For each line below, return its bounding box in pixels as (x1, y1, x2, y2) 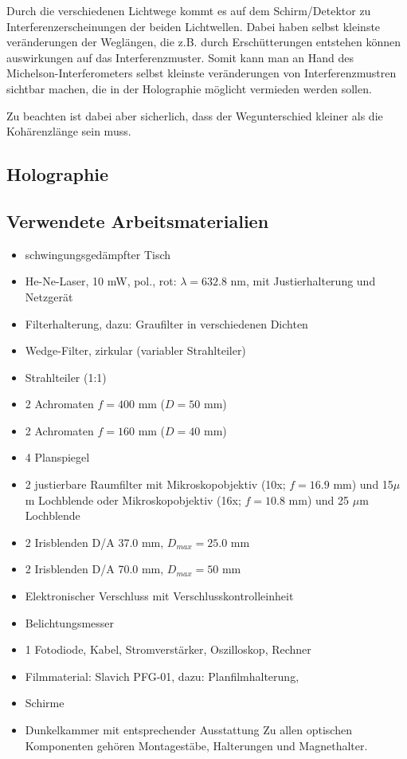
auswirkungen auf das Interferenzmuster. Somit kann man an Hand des (6, 49, 354, 65)
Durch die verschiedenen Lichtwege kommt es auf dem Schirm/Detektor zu (6, 2, 371, 18)
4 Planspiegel (25, 449, 90, 466)
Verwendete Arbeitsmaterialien (6, 208, 269, 233)
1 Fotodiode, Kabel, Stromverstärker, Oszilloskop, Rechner (25, 641, 311, 658)
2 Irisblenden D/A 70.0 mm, (25, 560, 164, 577)
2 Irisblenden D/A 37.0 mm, (25, 533, 164, 550)
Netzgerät (25, 288, 73, 305)
